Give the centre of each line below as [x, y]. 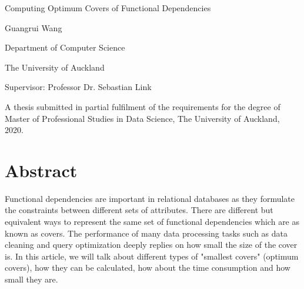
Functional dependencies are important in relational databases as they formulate [150, 198]
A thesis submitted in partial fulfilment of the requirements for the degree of [143, 106]
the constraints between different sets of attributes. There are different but [139, 210]
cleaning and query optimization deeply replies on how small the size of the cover [151, 245]
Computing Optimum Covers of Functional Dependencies [108, 8]
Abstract [41, 170]
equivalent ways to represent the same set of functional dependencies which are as [152, 222]
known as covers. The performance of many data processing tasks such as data [146, 233]
